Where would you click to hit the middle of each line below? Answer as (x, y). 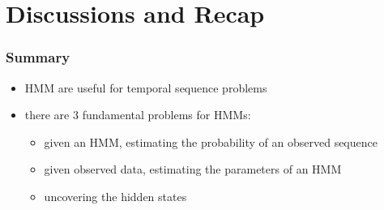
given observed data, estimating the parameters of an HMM (193, 169)
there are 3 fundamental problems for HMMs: (138, 115)
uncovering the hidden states (115, 196)
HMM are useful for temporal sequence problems (146, 87)
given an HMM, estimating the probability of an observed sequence (211, 141)
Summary (38, 57)
